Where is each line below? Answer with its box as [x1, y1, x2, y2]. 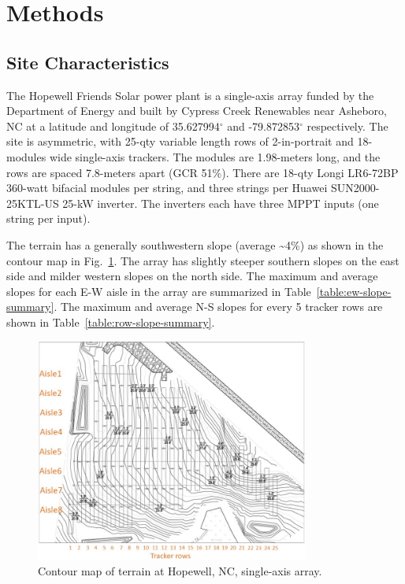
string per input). [6, 210, 91, 227]
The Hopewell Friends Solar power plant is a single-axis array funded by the [6, 87, 374, 103]
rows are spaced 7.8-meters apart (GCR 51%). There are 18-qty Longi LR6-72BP [6, 164, 399, 180]
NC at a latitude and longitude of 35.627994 [6, 117, 220, 134]
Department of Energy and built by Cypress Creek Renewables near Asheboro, [6, 102, 387, 119]
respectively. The [307, 117, 388, 134]
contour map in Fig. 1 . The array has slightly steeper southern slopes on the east [6, 252, 399, 268]
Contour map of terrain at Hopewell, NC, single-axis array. [38, 562, 322, 578]
